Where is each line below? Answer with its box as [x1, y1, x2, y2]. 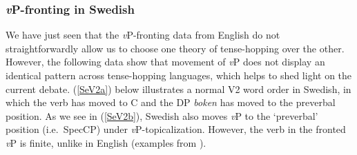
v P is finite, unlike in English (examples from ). [6, 135, 206, 149]
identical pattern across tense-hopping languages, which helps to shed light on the [6, 68, 352, 82]
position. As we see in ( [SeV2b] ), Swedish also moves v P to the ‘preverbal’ [6, 108, 318, 123]
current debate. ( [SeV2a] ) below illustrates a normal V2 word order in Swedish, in [6, 81, 351, 96]
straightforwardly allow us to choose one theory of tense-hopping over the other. [6, 41, 345, 55]
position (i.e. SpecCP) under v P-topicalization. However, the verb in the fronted [6, 122, 346, 136]
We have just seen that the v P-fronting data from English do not [6, 28, 280, 42]
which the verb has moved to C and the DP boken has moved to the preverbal [6, 95, 336, 110]
